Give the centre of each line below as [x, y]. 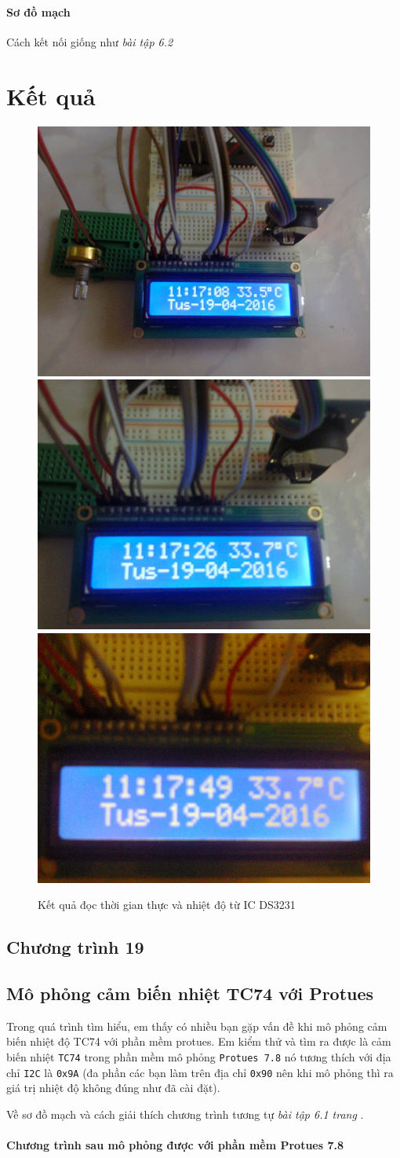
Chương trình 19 [75, 947]
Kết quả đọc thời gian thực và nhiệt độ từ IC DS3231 [167, 905]
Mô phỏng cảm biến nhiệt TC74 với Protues [190, 993]
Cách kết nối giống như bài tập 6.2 [90, 41]
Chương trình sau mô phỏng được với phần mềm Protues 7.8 [175, 1145]
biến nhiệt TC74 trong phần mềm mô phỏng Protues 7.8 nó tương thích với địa [199, 1057]
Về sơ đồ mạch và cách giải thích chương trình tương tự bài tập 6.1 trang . [185, 1114]
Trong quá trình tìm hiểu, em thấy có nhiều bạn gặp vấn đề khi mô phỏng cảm [197, 1026]
